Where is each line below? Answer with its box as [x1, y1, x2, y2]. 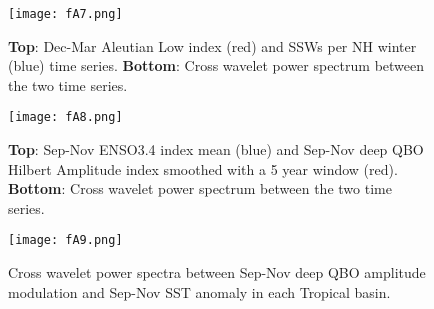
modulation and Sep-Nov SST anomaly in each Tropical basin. [8, 281, 391, 302]
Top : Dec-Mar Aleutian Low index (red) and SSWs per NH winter [8, 35, 417, 56]
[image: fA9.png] [8, 233, 123, 248]
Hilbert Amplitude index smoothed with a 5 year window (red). [8, 158, 398, 179]
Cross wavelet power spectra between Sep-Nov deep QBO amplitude [8, 262, 426, 283]
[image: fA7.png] [8, 7, 123, 21]
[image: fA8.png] [8, 110, 123, 125]
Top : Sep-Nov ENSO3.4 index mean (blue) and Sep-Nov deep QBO [8, 139, 424, 160]
